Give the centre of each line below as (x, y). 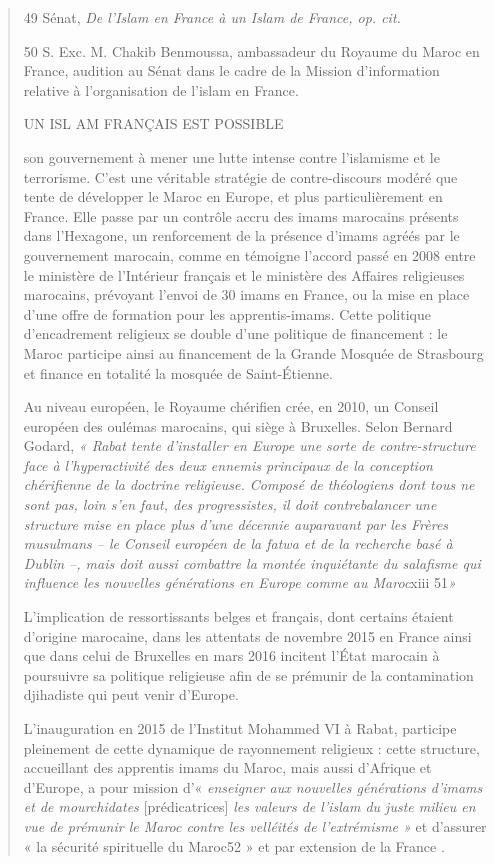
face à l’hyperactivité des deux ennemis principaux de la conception (228, 464)
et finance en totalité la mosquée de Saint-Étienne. (178, 372)
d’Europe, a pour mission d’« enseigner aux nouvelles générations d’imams (253, 786)
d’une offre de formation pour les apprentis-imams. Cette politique (227, 313)
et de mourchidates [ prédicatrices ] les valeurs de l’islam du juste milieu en (249, 806)
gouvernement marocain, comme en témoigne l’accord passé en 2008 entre (249, 254)
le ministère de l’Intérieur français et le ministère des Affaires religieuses (244, 274)
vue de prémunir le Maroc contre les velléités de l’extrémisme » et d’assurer (255, 825)
